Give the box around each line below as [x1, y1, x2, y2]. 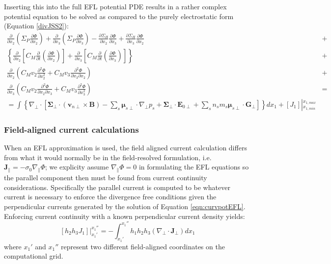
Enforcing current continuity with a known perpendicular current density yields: [4, 211, 245, 221]
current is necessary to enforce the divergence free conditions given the [4, 192, 217, 202]
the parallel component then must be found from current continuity [4, 172, 207, 183]
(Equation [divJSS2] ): [4, 21, 69, 31]
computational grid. [4, 251, 63, 261]
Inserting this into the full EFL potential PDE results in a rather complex [4, 1, 227, 11]
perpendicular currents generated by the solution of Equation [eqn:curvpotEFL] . [4, 201, 246, 211]
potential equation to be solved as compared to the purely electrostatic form [4, 11, 234, 21]
